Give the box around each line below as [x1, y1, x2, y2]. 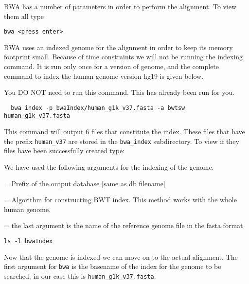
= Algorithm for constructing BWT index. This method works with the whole [4, 195, 237, 205]
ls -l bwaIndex [4, 237, 53, 245]
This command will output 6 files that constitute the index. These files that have [4, 126, 245, 137]
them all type [4, 11, 44, 21]
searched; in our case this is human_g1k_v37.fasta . [4, 270, 156, 281]
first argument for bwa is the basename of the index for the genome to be [4, 261, 221, 271]
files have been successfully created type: [4, 145, 125, 156]
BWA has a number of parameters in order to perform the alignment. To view [4, 1, 237, 11]
